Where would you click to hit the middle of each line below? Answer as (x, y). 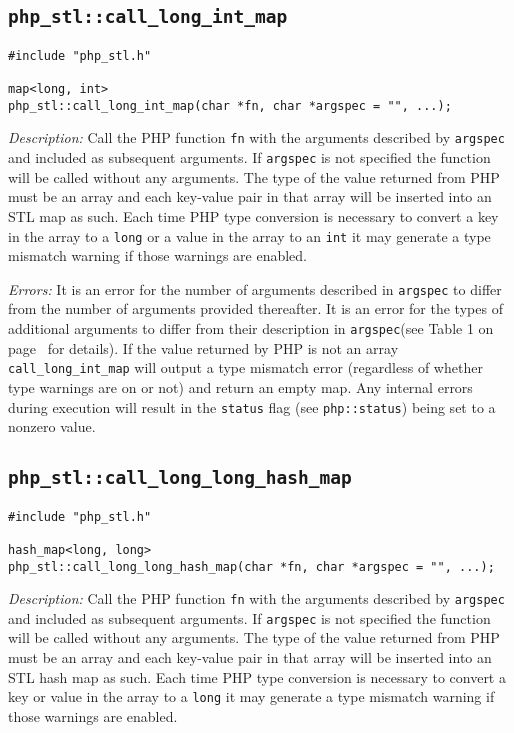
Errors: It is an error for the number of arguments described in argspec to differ (255, 288)
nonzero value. (52, 426)
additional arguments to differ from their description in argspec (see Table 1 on (251, 328)
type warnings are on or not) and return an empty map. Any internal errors (240, 386)
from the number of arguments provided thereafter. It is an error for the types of (255, 308)
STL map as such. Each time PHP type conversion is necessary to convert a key (253, 215)
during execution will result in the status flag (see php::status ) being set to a (252, 406)
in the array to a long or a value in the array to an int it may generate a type (249, 235)
